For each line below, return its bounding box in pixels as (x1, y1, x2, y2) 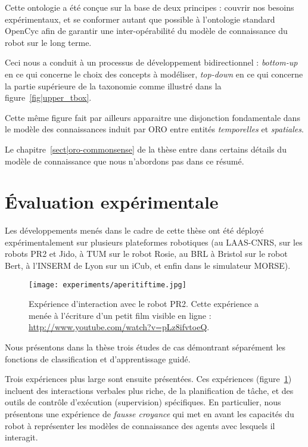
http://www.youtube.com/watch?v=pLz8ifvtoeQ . (29, 321, 210, 333)
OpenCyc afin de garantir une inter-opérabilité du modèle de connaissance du (5, 24, 288, 37)
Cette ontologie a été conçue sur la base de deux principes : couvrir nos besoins (5, 1, 294, 13)
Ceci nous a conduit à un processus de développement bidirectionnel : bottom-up (5, 56, 298, 69)
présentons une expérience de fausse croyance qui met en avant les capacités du (5, 408, 294, 420)
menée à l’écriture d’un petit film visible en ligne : (29, 309, 211, 321)
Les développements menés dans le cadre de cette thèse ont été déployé (5, 224, 264, 237)
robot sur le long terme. (5, 36, 92, 48)
